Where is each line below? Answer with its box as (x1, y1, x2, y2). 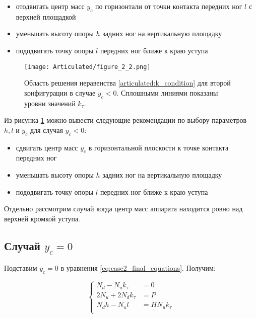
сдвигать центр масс (16, 142, 78, 152)
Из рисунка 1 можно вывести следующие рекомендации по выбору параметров (4, 115, 247, 125)
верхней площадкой (16, 11, 76, 22)
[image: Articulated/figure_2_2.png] (24, 63, 151, 70)
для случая (30, 124, 63, 135)
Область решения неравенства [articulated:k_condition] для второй (24, 77, 231, 88)
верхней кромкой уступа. (4, 213, 80, 223)
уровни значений (24, 98, 76, 108)
